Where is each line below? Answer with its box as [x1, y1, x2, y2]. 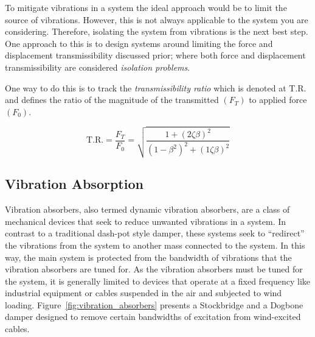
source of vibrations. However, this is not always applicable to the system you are [5, 13, 308, 26]
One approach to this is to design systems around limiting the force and [5, 37, 273, 49]
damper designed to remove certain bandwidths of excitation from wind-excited [5, 310, 301, 323]
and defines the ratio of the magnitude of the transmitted [5, 93, 219, 106]
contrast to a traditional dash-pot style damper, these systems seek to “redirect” [5, 227, 305, 239]
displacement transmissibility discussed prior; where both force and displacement [5, 49, 306, 62]
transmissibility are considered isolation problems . [5, 60, 190, 73]
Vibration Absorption [5, 174, 144, 193]
